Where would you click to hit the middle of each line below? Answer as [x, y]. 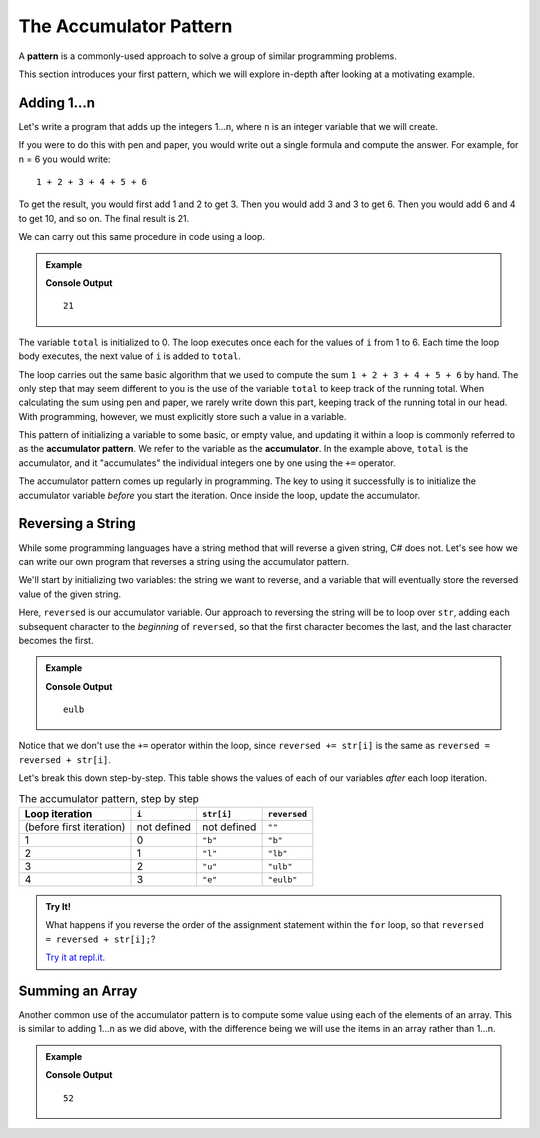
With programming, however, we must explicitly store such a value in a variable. [182, 416]
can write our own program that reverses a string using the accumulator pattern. [184, 561]
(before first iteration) [75, 827]
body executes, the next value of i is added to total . [130, 356]
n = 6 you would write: [64, 159]
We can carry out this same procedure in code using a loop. [141, 237]
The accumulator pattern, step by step [109, 798]
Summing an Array [78, 991]
